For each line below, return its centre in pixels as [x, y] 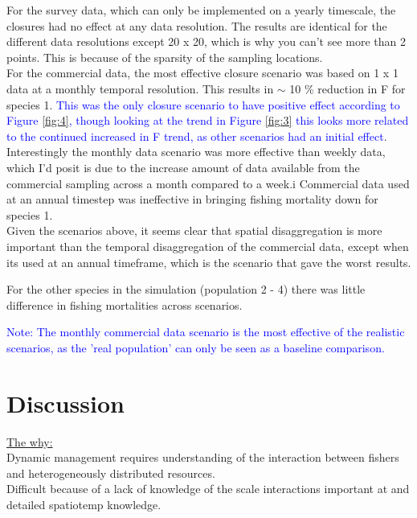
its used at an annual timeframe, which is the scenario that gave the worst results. [209, 262]
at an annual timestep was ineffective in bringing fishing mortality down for [192, 199]
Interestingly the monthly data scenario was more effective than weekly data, [196, 152]
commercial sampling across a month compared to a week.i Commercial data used [208, 183]
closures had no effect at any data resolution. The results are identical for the [197, 25]
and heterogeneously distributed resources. [111, 473]
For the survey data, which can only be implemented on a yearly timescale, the [201, 10]
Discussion [65, 403]
